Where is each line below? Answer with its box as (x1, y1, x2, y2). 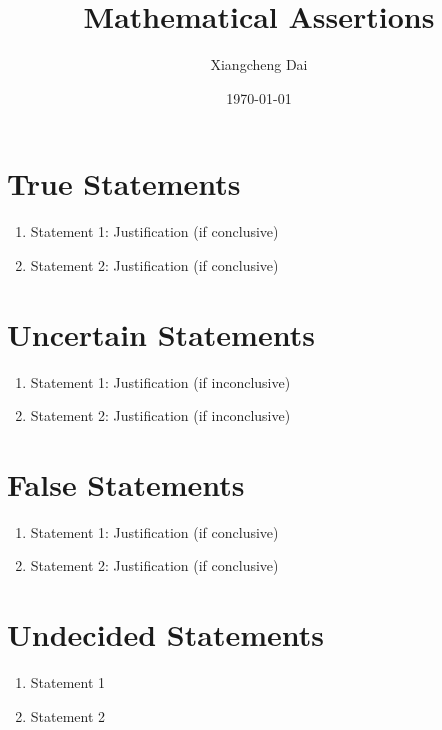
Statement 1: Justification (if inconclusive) (30, 371, 291, 392)
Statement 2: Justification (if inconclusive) (30, 405, 291, 426)
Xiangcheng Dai (210, 54, 308, 75)
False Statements (7, 463, 245, 504)
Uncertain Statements (7, 313, 315, 354)
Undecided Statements (7, 614, 324, 655)
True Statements (7, 163, 241, 204)
